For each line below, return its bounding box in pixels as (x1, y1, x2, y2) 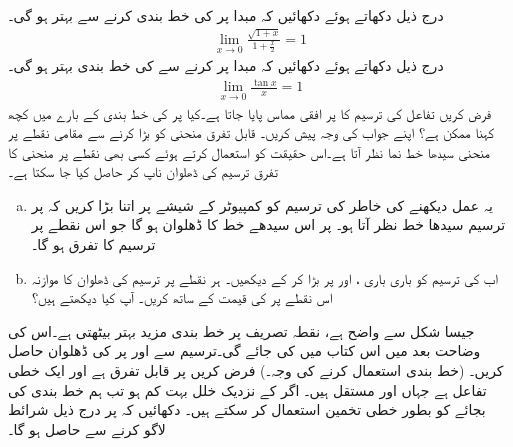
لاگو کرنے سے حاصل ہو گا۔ (8, 418, 166, 439)
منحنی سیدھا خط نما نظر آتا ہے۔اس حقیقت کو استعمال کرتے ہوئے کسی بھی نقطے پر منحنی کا (8, 141, 490, 162)
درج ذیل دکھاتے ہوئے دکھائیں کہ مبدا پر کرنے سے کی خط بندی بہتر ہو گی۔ (8, 55, 444, 76)
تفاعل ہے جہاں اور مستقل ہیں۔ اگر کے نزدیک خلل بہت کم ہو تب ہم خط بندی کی (8, 379, 487, 400)
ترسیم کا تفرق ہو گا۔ (31, 234, 156, 255)
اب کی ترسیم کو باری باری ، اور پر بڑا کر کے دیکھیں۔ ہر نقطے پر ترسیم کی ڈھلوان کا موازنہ (31, 267, 498, 288)
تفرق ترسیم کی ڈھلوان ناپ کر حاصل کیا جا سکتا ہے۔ (8, 161, 278, 182)
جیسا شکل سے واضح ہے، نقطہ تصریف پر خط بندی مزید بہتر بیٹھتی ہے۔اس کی (8, 320, 475, 341)
